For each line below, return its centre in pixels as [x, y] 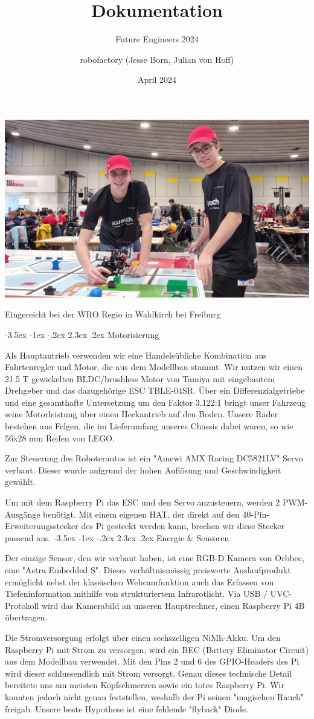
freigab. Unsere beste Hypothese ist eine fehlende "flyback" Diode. [127, 708]
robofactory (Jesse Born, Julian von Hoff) [157, 59]
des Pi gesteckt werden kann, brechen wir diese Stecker [183, 526]
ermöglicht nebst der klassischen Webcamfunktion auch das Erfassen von [139, 581]
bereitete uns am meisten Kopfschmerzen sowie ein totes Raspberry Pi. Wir [145, 685]
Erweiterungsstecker [42, 526]
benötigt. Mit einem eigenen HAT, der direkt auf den [141, 514]
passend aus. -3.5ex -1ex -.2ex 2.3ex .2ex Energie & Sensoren [117, 537]
